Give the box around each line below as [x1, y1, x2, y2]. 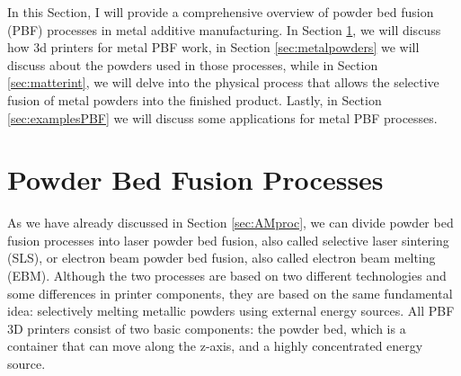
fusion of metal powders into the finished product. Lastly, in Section [7, 90, 382, 109]
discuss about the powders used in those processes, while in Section [7, 55, 378, 74]
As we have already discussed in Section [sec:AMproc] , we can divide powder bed [7, 213, 454, 232]
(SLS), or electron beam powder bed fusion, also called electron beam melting [7, 248, 436, 267]
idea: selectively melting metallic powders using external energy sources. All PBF [7, 301, 455, 320]
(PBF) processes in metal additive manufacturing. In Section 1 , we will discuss [7, 20, 441, 39]
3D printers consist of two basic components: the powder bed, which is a [7, 318, 406, 337]
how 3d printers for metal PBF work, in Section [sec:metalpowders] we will [7, 38, 420, 57]
